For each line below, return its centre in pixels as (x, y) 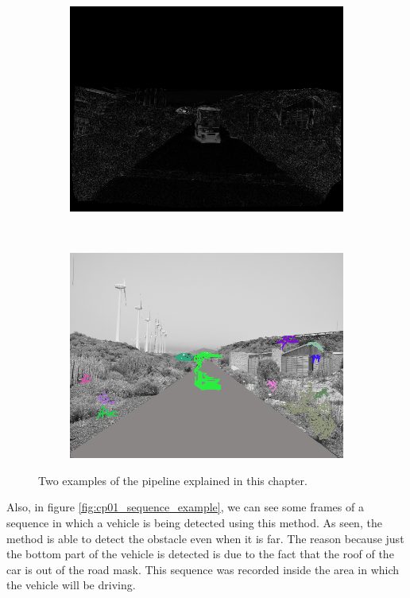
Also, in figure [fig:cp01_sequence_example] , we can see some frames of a (185, 507)
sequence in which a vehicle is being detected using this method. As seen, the (194, 522)
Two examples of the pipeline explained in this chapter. (173, 480)
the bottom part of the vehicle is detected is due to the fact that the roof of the (200, 554)
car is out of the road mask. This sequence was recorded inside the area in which (203, 569)
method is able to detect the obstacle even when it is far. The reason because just (205, 538)
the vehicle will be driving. (71, 585)
